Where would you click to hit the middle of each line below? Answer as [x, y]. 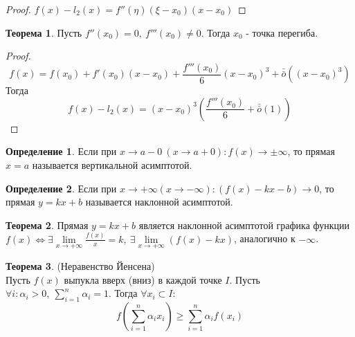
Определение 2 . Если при [61, 188]
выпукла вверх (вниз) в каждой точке [143, 279]
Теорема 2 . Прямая [47, 225]
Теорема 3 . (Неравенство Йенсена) [80, 265]
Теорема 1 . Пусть [44, 32]
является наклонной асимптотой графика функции [244, 225]
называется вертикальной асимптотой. [112, 165]
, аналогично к [264, 238]
